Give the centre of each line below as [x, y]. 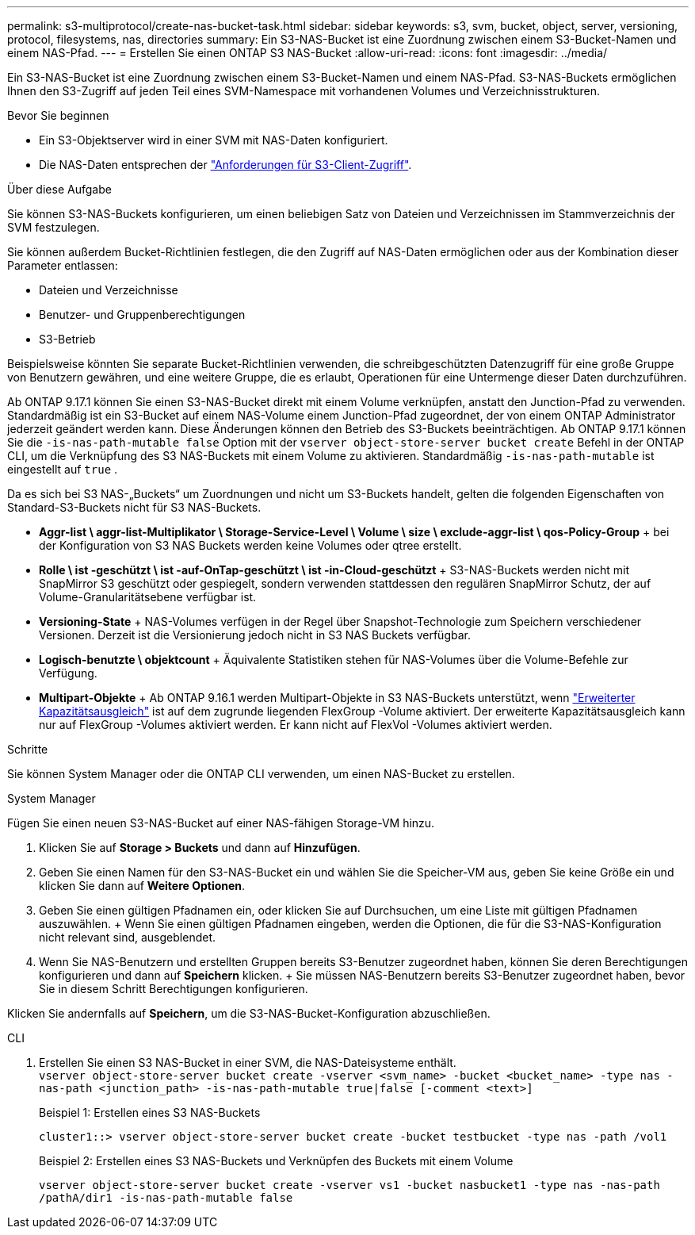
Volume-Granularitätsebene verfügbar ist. [148, 597]
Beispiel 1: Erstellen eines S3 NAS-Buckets [150, 1112]
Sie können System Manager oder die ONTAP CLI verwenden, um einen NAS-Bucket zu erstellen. [261, 774]
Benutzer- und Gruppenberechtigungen [142, 315]
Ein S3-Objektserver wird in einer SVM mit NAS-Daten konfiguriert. [214, 140]
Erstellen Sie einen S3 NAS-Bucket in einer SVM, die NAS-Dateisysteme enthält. [248, 1062]
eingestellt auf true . [63, 469]
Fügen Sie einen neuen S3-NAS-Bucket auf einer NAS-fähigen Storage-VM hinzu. [221, 823]
